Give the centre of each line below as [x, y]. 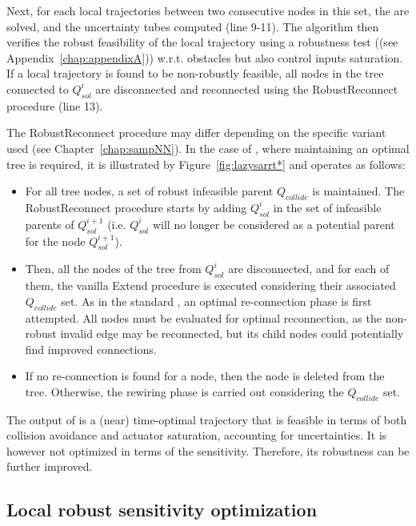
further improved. [50, 466]
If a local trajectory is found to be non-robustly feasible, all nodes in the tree [195, 73]
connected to [38, 88]
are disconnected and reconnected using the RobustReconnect [247, 88]
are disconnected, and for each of [309, 269]
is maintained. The [358, 191]
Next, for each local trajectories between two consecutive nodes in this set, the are [208, 10]
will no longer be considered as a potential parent [274, 224]
